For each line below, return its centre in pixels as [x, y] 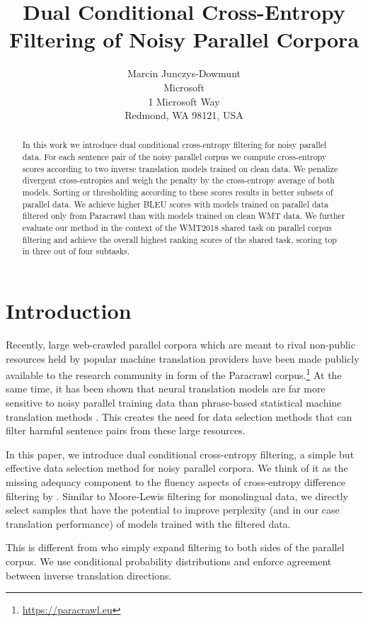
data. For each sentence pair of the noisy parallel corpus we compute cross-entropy [174, 157]
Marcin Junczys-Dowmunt [184, 73]
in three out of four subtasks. [76, 251]
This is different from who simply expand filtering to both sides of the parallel [175, 547]
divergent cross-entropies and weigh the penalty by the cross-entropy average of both [178, 180]
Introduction [69, 311]
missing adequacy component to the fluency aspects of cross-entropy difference [176, 481]
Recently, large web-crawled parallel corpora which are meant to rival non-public [180, 344]
